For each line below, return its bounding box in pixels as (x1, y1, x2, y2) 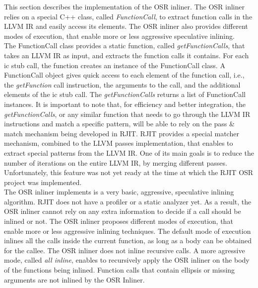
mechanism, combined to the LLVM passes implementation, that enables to (4, 138, 233, 148)
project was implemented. (4, 177, 82, 187)
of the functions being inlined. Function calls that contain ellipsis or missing (4, 265, 235, 275)
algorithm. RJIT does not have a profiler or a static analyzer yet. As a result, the (4, 196, 252, 206)
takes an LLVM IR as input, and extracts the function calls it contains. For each (4, 50, 249, 60)
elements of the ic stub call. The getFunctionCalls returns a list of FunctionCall (4, 89, 246, 99)
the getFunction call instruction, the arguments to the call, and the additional (4, 79, 241, 90)
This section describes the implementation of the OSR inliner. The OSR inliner (4, 1, 245, 11)
